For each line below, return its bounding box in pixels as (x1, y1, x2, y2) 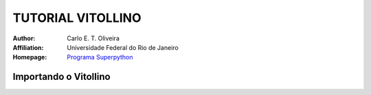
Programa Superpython (67, 53, 133, 62)
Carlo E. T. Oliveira (67, 34, 120, 42)
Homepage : (12, 53, 47, 62)
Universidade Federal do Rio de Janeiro (67, 43, 179, 51)
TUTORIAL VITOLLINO (12, 10, 142, 25)
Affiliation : (12, 43, 44, 51)
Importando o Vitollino (12, 71, 111, 83)
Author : (12, 34, 36, 42)
